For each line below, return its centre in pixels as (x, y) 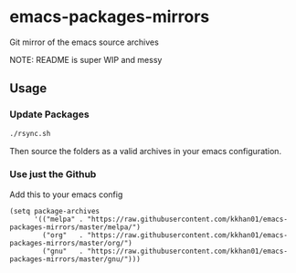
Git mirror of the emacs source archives (85, 42)
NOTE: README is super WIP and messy (86, 59)
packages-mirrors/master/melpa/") (75, 227)
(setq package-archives (55, 211)
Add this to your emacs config (66, 194)
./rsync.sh (30, 133)
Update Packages (49, 114)
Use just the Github (53, 174)
